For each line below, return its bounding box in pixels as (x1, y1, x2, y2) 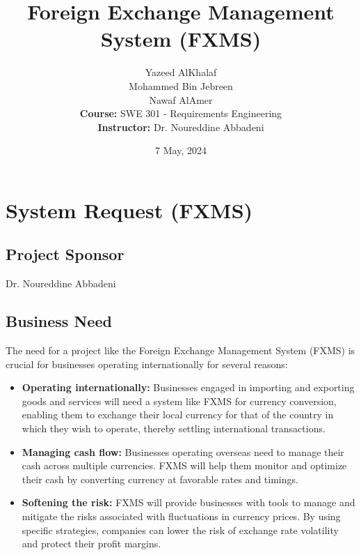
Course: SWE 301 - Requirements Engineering (79, 106, 282, 121)
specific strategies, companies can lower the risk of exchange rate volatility (22, 522, 339, 537)
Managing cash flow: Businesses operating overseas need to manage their (22, 444, 344, 459)
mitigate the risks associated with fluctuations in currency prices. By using (22, 509, 341, 523)
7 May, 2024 (155, 143, 207, 158)
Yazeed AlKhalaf (145, 65, 217, 79)
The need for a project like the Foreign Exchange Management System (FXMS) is (6, 343, 355, 358)
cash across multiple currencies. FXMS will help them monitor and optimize (22, 458, 347, 473)
